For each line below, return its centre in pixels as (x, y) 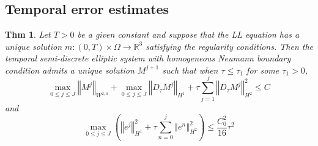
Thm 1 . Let (28, 34)
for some (263, 70)
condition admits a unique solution (70, 70)
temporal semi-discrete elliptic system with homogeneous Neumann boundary (148, 58)
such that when (190, 70)
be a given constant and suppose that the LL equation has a (188, 34)
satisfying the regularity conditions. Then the (230, 46)
